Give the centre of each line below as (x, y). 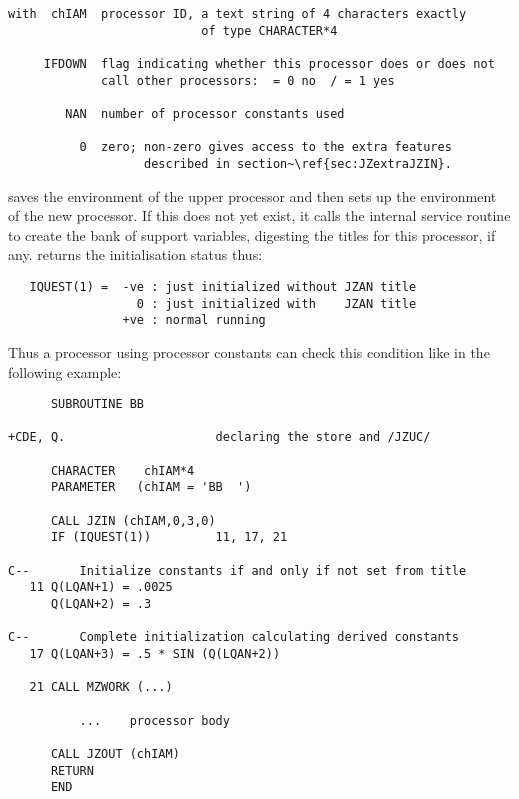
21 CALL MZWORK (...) (101, 687)
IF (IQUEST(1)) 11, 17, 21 (169, 537)
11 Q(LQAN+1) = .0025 (101, 587)
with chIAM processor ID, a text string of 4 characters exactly (237, 14)
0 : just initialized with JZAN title (276, 303)
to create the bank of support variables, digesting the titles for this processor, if (252, 234)
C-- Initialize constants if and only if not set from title (237, 570)
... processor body (154, 720)
